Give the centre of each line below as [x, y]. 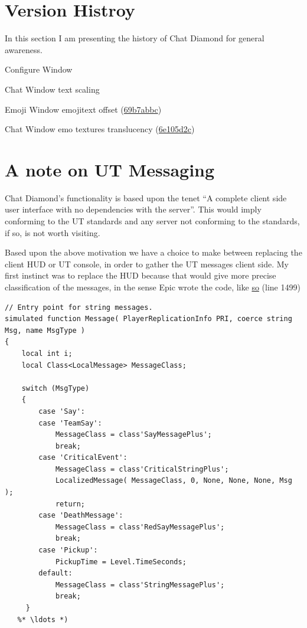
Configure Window [39, 69]
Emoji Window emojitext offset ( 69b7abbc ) [83, 109]
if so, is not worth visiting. [53, 232]
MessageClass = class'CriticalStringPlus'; [142, 469]
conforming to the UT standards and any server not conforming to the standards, [152, 221]
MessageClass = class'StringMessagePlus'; [140, 585]
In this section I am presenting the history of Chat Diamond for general [135, 38]
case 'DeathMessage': [81, 516]
